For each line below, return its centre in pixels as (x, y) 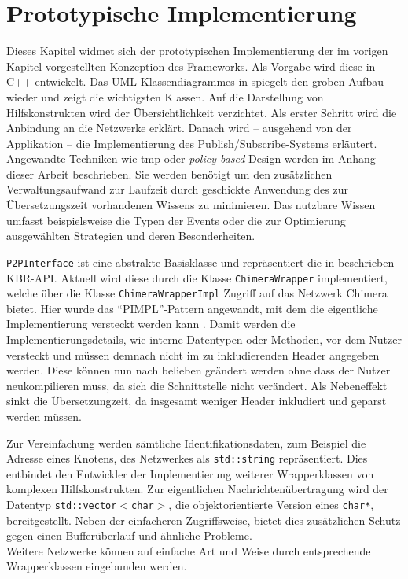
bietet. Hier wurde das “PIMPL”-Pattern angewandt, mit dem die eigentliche (192, 308)
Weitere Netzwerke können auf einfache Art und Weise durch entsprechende (189, 550)
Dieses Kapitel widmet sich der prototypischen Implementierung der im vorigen (197, 51)
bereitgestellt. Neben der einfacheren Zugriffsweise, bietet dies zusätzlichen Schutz (204, 520)
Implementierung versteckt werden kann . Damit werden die (151, 324)
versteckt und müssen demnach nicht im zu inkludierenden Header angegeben (193, 354)
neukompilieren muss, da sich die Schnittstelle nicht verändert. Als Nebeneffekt (197, 385)
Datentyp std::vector (62, 504)
